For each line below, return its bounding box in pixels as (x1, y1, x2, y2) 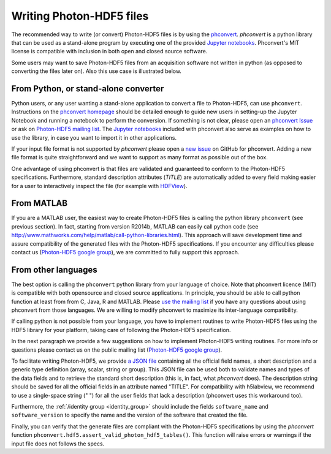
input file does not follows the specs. (11, 440, 105, 447)
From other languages (11, 264, 97, 275)
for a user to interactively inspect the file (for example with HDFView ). (11, 182, 188, 189)
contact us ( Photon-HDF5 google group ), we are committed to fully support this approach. (11, 249, 240, 255)
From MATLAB (11, 198, 67, 208)
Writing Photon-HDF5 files (11, 9, 149, 23)
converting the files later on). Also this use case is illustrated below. (11, 67, 182, 75)
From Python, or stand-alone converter (11, 83, 164, 94)
